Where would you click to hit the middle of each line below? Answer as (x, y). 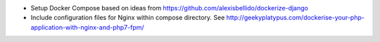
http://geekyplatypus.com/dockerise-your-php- (296, 18)
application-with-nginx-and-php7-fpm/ (87, 27)
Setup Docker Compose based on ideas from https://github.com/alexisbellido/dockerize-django (170, 8)
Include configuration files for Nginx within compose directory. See (128, 18)
